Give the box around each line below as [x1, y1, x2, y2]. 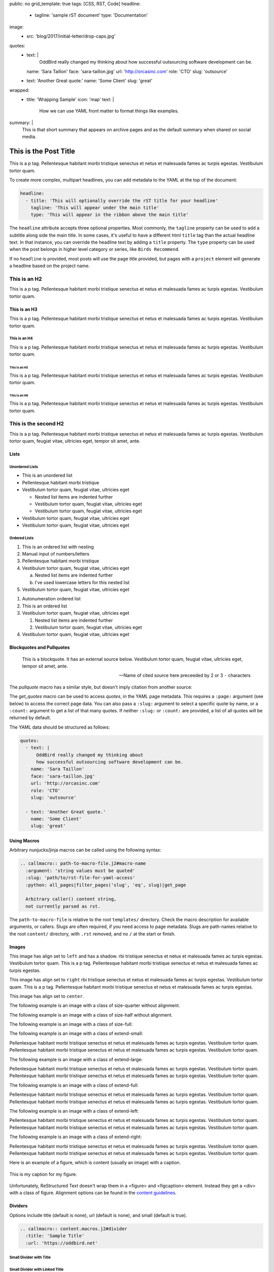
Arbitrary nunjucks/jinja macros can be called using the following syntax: [9, 847, 162, 853]
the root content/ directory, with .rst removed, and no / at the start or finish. [9, 931, 176, 937]
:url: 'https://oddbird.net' [25, 1240, 98, 1246]
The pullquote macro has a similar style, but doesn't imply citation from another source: [9, 684, 192, 690]
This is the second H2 [9, 420, 64, 427]
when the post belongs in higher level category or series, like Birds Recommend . [9, 246, 180, 252]
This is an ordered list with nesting [22, 543, 94, 550]
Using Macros [9, 837, 40, 844]
